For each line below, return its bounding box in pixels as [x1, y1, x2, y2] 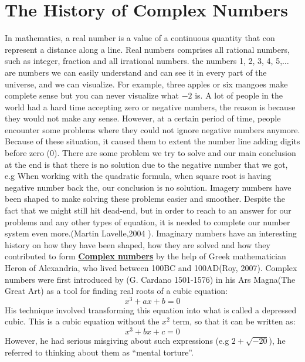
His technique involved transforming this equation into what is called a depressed [5, 303, 297, 316]
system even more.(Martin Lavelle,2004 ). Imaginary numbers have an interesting [5, 227, 297, 239]
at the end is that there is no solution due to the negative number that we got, [5, 158, 288, 170]
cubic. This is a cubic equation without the [5, 315, 160, 327]
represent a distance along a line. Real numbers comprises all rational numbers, [5, 43, 290, 55]
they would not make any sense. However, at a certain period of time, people [5, 112, 281, 124]
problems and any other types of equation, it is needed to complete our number [5, 215, 290, 228]
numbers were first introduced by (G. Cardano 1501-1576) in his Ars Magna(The [5, 273, 296, 285]
